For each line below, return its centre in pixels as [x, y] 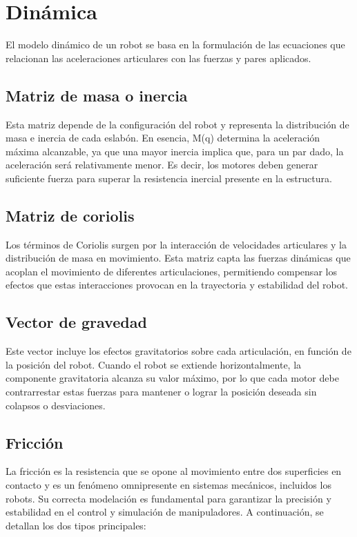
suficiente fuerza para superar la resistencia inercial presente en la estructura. [169, 178]
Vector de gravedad [76, 322]
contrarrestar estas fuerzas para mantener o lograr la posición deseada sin [161, 392]
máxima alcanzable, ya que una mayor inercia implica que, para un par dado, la [175, 151]
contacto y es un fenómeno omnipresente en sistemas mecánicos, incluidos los [168, 485]
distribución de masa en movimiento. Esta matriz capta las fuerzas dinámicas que [178, 258]
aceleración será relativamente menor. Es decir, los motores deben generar [162, 165]
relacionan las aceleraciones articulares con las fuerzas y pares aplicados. [158, 58]
